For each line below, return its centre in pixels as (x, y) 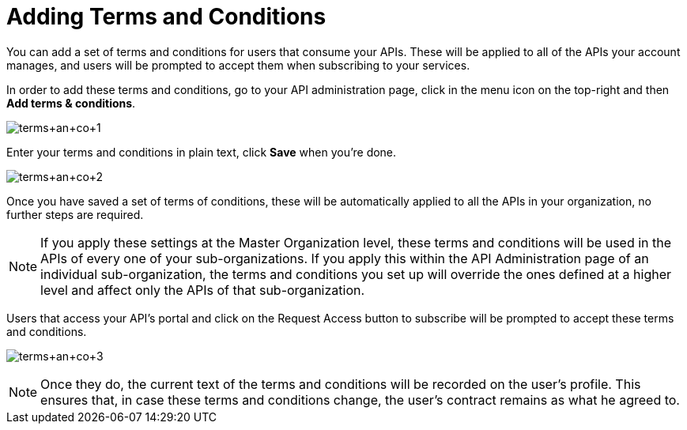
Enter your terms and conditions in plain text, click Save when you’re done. (202, 152)
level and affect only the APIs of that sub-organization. (203, 290)
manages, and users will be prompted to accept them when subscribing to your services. (238, 65)
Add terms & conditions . (71, 103)
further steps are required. (75, 214)
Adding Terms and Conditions (166, 17)
